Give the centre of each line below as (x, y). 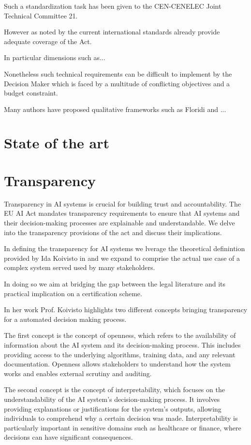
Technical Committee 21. (41, 15)
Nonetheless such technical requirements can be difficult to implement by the (118, 73)
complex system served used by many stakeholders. (80, 267)
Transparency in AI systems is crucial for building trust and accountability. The (122, 203)
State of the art (57, 142)
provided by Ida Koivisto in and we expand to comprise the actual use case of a (122, 258)
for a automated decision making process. (65, 319)
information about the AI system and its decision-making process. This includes (122, 344)
